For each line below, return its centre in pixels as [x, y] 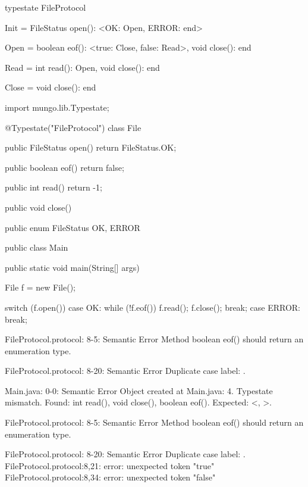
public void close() [38, 207]
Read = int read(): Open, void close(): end [82, 67]
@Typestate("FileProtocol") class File [73, 127]
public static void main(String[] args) [72, 267]
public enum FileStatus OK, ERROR [73, 227]
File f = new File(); [40, 287]
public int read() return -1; [54, 187]
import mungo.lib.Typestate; [57, 107]
